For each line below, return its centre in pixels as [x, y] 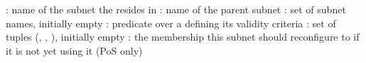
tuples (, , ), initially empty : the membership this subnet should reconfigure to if [183, 37]
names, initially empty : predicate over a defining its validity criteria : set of [171, 23]
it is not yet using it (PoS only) [74, 50]
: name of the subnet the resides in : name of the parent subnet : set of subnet [176, 9]
